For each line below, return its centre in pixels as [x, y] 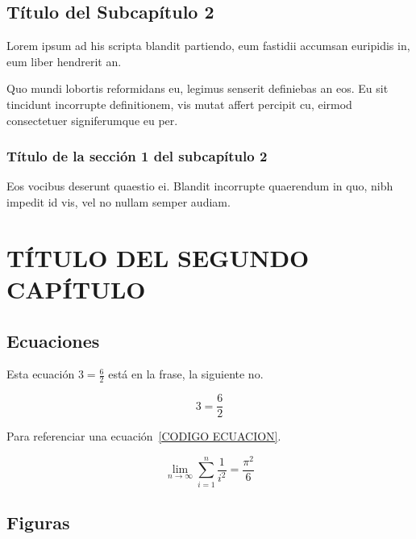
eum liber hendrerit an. [64, 61]
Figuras [38, 522]
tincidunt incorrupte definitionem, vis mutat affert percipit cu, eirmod [179, 104]
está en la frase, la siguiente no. [186, 374]
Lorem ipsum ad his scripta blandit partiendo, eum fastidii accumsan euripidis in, [208, 46]
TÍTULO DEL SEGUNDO [158, 257]
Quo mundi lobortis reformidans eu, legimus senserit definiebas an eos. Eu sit [198, 88]
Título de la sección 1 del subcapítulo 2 [137, 156]
